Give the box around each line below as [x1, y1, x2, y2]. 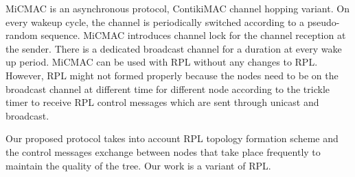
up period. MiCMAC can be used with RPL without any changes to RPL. [5, 55, 318, 69]
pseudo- [307, 14, 340, 29]
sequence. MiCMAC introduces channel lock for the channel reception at [41, 28, 346, 42]
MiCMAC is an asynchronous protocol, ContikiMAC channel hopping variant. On [5, 1, 350, 15]
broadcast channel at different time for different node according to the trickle [5, 81, 330, 96]
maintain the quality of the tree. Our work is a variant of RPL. [5, 158, 271, 172]
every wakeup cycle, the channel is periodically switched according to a [5, 14, 305, 29]
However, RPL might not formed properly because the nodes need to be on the [5, 68, 339, 82]
